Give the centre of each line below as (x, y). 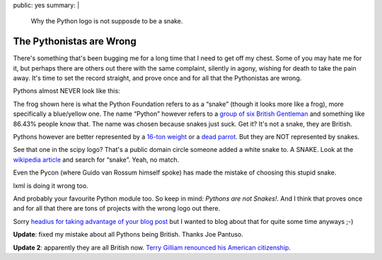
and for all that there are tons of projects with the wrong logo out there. (117, 208)
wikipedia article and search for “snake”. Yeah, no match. (96, 160)
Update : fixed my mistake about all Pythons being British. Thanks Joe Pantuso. (128, 235)
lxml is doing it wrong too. (51, 185)
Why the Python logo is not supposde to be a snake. (107, 21)
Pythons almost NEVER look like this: (66, 91)
